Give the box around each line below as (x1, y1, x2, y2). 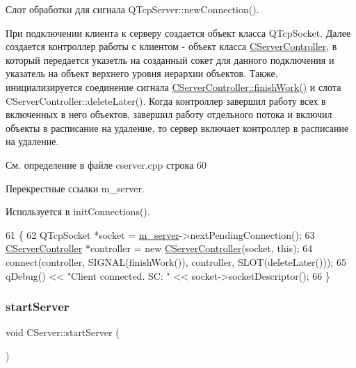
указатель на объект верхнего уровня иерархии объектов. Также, (6, 66, 278, 81)
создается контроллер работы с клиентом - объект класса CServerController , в (6, 39, 337, 53)
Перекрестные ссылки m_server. (6, 181, 145, 195)
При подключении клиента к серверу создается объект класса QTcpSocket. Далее (6, 25, 351, 40)
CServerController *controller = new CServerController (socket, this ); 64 (6, 241, 313, 256)
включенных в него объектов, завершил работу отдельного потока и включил (6, 107, 332, 122)
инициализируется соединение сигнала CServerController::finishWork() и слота (6, 79, 341, 94)
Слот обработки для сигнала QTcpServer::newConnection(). (6, 2, 259, 16)
